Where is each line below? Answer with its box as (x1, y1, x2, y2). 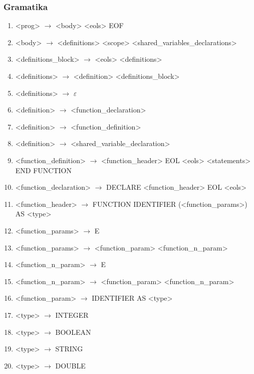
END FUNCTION (15, 165, 72, 175)
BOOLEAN (55, 326, 91, 337)
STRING (55, 343, 83, 354)
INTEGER (55, 309, 89, 320)
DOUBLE (55, 360, 86, 370)
